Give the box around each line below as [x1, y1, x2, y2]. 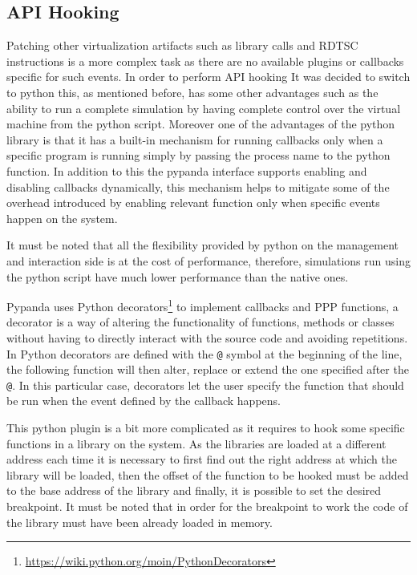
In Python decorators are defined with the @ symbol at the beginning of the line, [6, 345, 403, 362]
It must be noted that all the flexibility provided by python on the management [6, 237, 399, 253]
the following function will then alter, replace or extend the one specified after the [6, 361, 409, 378]
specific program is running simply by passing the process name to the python [6, 147, 391, 164]
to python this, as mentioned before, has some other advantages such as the [6, 83, 379, 100]
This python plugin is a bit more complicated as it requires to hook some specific [6, 419, 405, 436]
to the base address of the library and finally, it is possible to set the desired [6, 482, 382, 499]
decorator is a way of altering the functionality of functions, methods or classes [6, 314, 395, 330]
